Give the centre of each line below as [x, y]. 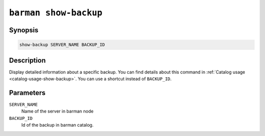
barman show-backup [56, 13]
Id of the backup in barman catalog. [57, 125]
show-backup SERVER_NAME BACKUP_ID [62, 45]
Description [27, 60]
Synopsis [24, 30]
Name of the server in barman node [57, 111]
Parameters [27, 93]
